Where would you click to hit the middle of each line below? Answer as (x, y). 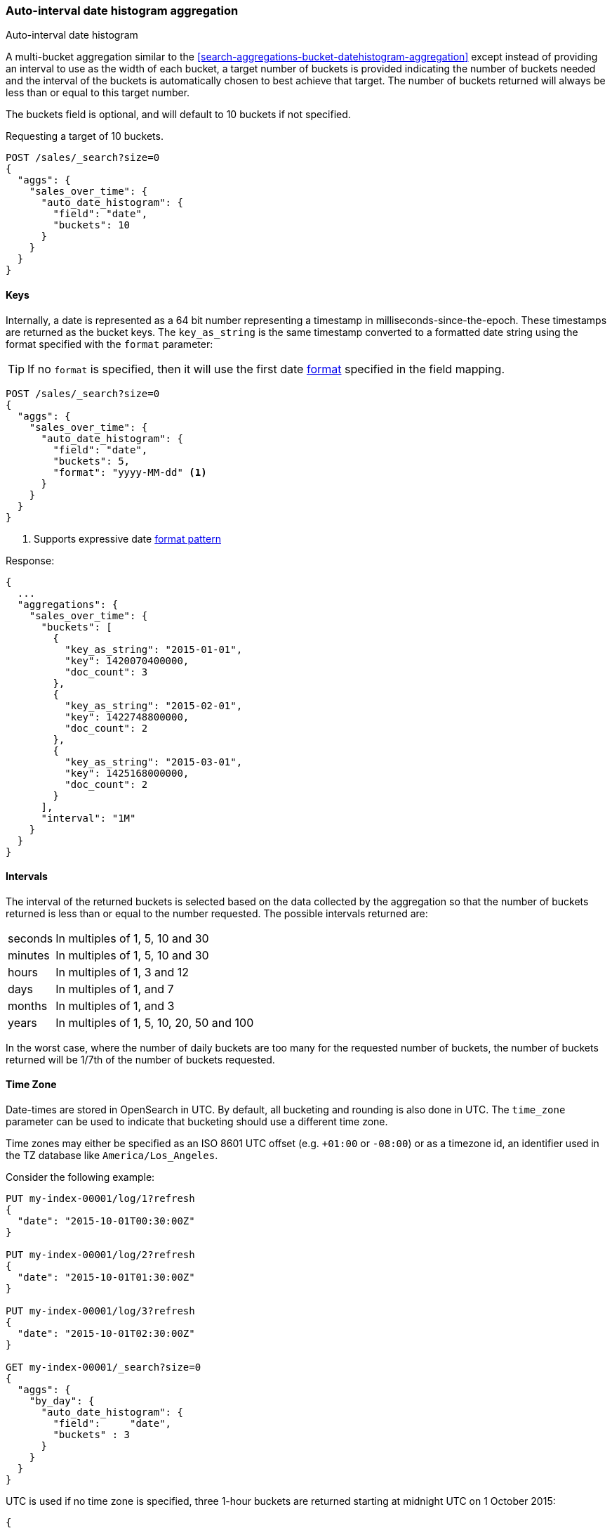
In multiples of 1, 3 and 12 (122, 972)
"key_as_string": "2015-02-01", (154, 705)
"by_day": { (62, 1401)
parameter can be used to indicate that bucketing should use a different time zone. (197, 1122)
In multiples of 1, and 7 (115, 989)
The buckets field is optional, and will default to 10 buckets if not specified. (178, 115)
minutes (29, 955)
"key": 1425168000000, (127, 773)
